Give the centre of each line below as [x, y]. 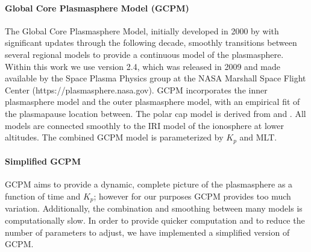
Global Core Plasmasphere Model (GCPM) [97, 8]
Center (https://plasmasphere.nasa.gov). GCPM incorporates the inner [136, 90]
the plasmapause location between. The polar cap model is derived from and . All [155, 113]
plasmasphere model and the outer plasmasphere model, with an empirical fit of [152, 102]
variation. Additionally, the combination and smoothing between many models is [154, 208]
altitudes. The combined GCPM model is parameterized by [114, 137]
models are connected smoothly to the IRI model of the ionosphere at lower [144, 125]
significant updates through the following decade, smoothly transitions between [151, 43]
